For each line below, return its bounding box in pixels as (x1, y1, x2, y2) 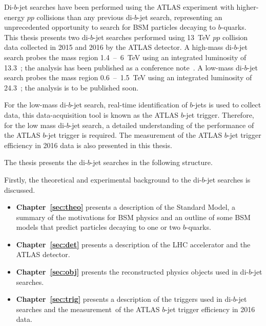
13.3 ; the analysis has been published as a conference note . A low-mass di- (4, 62, 244, 73)
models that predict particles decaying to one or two (16, 222, 181, 232)
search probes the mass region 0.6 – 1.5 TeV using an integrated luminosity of (4, 72, 252, 83)
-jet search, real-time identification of (71, 99, 188, 110)
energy (4, 11, 25, 22)
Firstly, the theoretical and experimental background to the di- (4, 174, 202, 185)
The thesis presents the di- (4, 157, 88, 168)
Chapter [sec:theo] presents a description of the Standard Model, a (16, 202, 236, 212)
